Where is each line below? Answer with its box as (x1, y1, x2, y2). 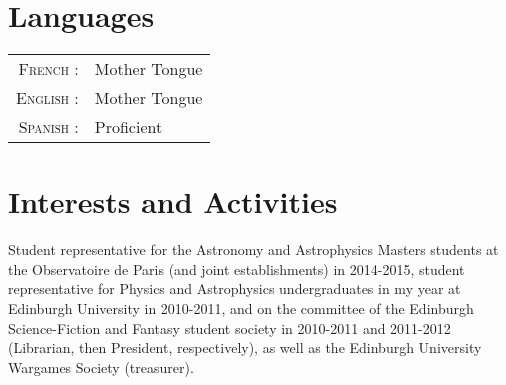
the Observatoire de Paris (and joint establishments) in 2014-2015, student (8, 258, 465, 279)
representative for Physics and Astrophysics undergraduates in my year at (8, 278, 461, 299)
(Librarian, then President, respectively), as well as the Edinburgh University (8, 337, 482, 358)
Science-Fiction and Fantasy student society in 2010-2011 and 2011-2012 (8, 317, 451, 338)
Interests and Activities (8, 181, 338, 222)
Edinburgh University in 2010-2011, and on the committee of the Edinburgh (8, 298, 474, 319)
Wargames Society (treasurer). (8, 356, 194, 377)
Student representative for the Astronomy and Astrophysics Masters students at (8, 239, 499, 260)
